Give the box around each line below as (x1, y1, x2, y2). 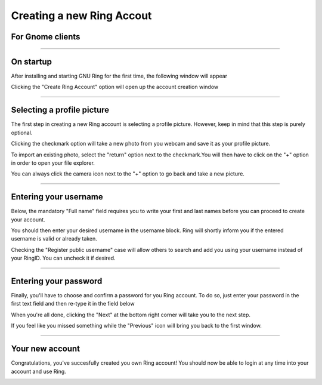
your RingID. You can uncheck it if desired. (11, 254, 116, 262)
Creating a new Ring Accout (11, 9, 152, 22)
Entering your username (11, 192, 104, 202)
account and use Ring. (11, 368, 67, 375)
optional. (11, 129, 33, 136)
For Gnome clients (11, 32, 80, 42)
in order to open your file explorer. (11, 159, 95, 167)
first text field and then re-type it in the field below (11, 300, 135, 307)
